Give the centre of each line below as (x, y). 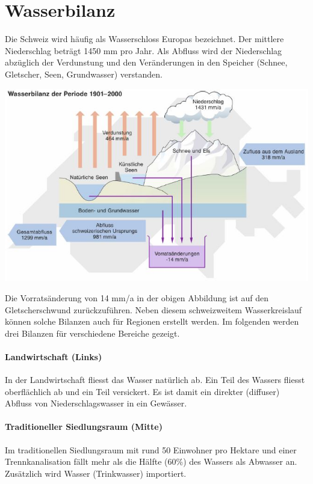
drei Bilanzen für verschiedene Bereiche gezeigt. (92, 333)
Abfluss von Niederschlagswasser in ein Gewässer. (96, 403)
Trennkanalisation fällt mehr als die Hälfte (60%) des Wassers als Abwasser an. (151, 461)
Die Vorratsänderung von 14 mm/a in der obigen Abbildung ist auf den (137, 297)
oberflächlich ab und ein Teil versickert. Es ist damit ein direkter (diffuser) (142, 391)
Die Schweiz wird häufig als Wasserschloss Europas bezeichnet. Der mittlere (144, 39)
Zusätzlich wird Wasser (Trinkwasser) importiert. (96, 473)
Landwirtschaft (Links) (54, 356)
